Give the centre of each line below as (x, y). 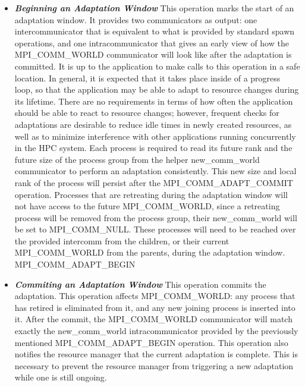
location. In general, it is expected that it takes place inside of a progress (147, 78)
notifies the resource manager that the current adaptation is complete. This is (156, 354)
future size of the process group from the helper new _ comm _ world (137, 159)
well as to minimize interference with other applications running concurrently (155, 136)
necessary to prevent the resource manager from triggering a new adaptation (154, 365)
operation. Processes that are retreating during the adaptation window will (151, 194)
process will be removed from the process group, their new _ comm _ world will (156, 217)
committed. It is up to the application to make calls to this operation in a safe (157, 66)
